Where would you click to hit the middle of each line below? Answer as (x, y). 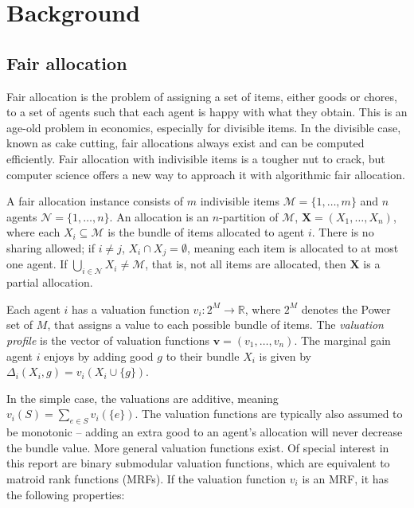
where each (33, 232)
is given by (285, 356)
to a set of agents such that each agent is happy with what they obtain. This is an (207, 112)
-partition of (249, 216)
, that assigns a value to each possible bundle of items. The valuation (215, 324)
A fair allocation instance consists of (95, 201)
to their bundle (203, 356)
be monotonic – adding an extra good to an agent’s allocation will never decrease (205, 432)
